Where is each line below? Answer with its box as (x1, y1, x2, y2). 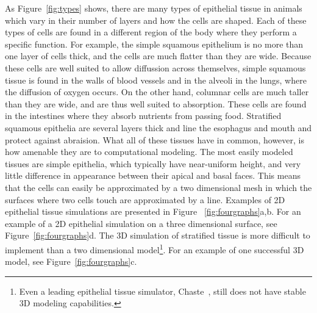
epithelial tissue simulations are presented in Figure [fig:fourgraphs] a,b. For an (5, 205, 301, 218)
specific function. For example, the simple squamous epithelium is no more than (5, 37, 304, 50)
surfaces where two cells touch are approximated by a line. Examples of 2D (5, 193, 285, 206)
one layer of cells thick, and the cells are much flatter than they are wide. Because (5, 49, 312, 62)
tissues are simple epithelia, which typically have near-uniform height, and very (5, 157, 301, 170)
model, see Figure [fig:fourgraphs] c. (5, 255, 137, 268)
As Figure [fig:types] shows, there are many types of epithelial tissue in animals (5, 2, 302, 14)
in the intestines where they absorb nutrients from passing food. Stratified (5, 109, 282, 122)
